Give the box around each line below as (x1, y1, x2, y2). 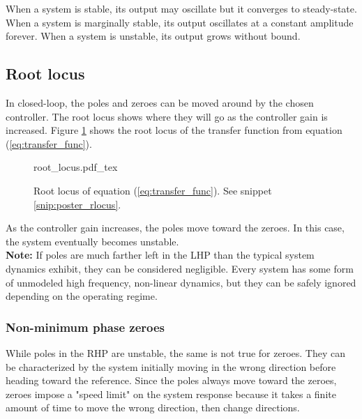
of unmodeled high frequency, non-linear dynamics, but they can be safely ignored (6, 275, 356, 289)
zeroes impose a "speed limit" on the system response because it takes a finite (6, 386, 336, 401)
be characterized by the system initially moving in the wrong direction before (6, 359, 336, 374)
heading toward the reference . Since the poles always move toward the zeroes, (6, 373, 337, 388)
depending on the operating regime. (6, 289, 158, 303)
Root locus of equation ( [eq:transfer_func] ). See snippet (33, 183, 272, 197)
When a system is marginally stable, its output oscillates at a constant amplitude (6, 15, 354, 29)
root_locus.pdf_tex (33, 160, 118, 174)
